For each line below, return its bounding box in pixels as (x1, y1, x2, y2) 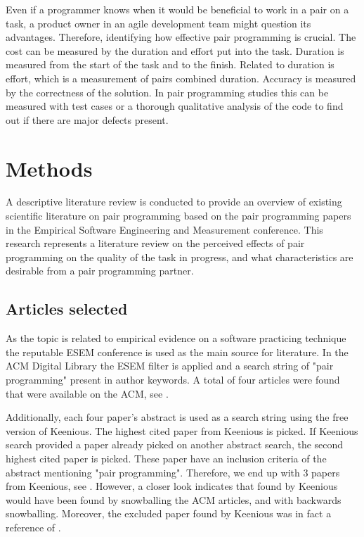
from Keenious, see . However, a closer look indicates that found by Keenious (6, 479, 338, 493)
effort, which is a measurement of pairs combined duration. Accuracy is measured (6, 70, 356, 85)
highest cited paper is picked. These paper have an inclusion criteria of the (6, 450, 327, 465)
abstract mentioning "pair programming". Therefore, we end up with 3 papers (6, 465, 340, 479)
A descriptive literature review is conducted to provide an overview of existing (6, 194, 342, 209)
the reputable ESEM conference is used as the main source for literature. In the (6, 344, 349, 359)
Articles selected (6, 298, 128, 320)
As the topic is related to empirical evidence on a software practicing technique (6, 331, 346, 346)
